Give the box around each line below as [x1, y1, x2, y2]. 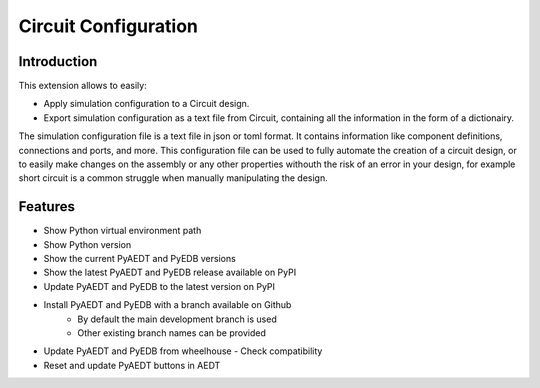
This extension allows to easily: [18, 80, 147, 92]
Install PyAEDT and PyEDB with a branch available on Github [43, 299, 292, 311]
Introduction [18, 53, 98, 70]
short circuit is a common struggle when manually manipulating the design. [18, 172, 329, 184]
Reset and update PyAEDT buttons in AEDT [43, 359, 221, 371]
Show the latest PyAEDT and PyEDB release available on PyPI [43, 266, 297, 279]
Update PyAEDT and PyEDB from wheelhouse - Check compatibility [43, 345, 323, 357]
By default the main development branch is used [77, 313, 277, 325]
